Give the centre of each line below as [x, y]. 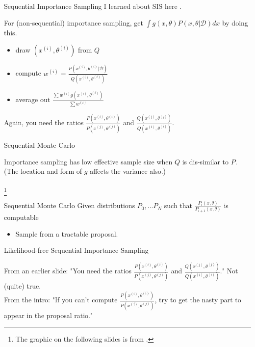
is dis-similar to [205, 161]
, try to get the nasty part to [198, 300]
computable [21, 217]
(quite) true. [23, 286]
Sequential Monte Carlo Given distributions [70, 205]
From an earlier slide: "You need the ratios [68, 271]
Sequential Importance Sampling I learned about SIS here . [93, 6]
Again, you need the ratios [44, 122]
